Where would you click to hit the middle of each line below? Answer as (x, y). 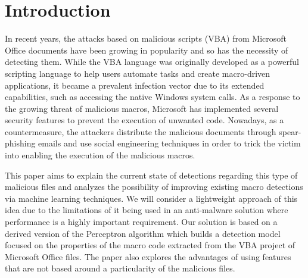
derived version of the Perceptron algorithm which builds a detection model (143, 233)
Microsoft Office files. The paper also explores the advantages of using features (148, 256)
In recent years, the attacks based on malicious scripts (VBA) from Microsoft (146, 38)
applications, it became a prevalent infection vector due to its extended (135, 85)
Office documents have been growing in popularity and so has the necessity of (147, 50)
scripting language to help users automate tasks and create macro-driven (138, 73)
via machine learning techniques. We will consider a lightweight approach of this (151, 198)
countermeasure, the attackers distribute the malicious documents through (141, 131)
